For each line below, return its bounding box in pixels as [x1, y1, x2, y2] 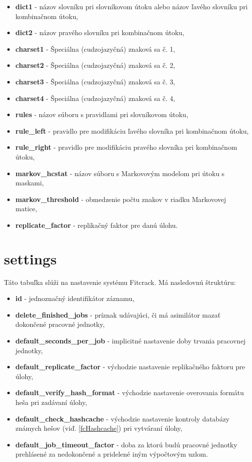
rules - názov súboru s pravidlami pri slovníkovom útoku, [15, 109, 189, 120]
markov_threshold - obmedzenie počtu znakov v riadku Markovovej [15, 194, 226, 204]
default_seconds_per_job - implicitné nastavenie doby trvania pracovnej [15, 336, 246, 345]
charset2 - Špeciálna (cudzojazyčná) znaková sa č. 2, [15, 60, 175, 70]
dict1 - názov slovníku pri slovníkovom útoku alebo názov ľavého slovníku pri [15, 1, 248, 11]
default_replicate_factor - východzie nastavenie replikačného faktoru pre [15, 362, 245, 372]
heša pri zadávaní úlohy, [15, 397, 87, 407]
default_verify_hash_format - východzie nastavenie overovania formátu [15, 387, 244, 398]
